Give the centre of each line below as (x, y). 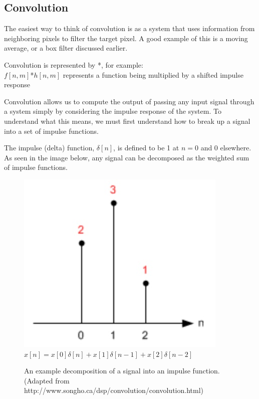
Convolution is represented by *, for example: (74, 64)
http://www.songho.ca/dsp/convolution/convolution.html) (114, 390)
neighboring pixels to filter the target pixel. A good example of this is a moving (126, 38)
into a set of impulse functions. (51, 131)
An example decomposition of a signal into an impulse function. (122, 371)
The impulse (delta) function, (49, 148)
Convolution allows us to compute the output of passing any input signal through (129, 101)
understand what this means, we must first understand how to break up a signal (127, 121)
